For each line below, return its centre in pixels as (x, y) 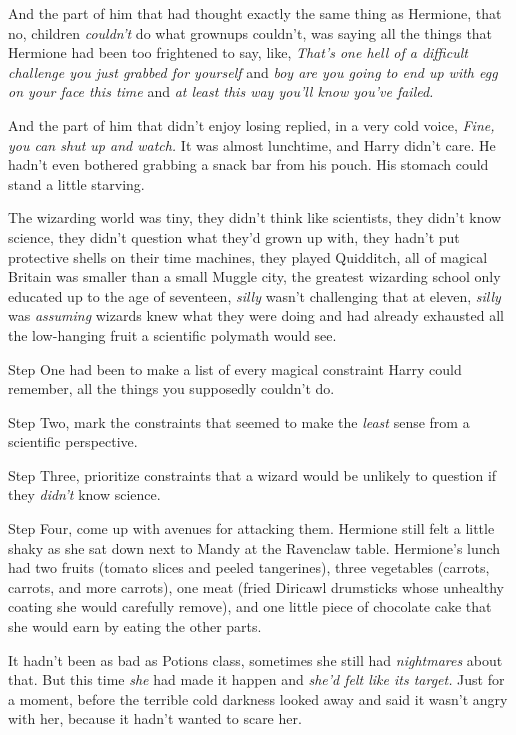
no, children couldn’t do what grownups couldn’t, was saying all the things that (250, 32)
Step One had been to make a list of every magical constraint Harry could (235, 368)
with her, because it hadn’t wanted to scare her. (155, 718)
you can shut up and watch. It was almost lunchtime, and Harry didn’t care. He (252, 144)
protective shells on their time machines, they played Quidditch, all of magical (248, 256)
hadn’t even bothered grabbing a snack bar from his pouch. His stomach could (248, 164)
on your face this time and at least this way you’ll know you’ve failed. (221, 91)
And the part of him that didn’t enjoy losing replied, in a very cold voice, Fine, (251, 124)
